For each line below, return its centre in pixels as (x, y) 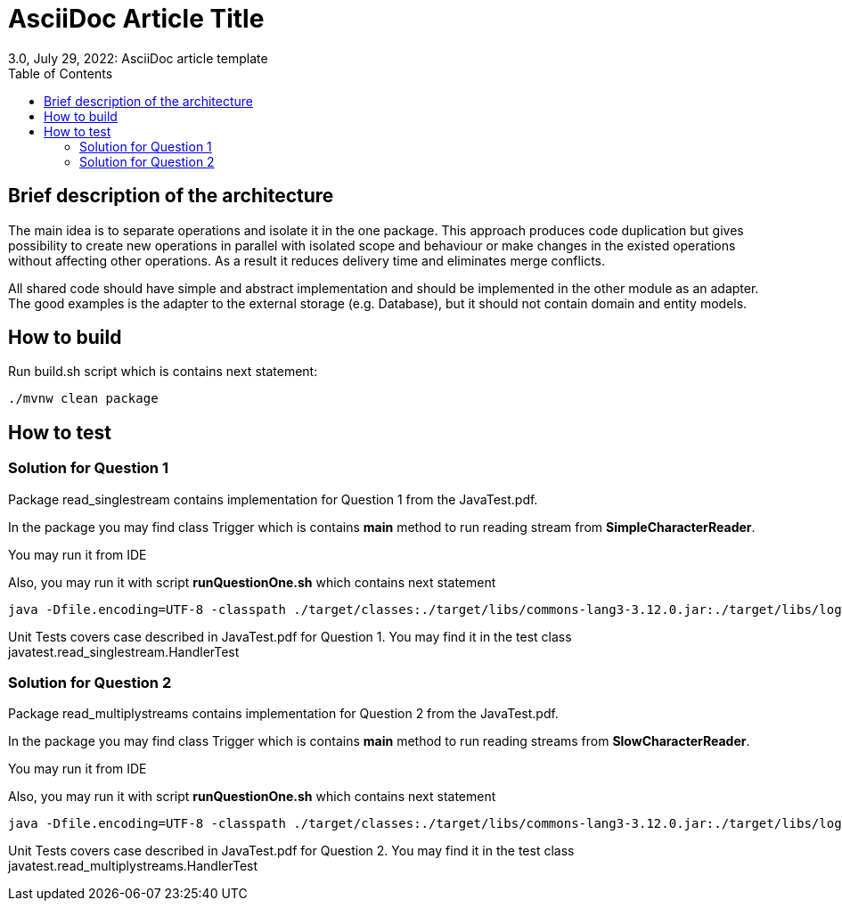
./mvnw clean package (83, 399)
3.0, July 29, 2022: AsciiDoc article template (138, 58)
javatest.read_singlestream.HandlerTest (124, 651)
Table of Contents (61, 73)
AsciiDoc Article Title (136, 19)
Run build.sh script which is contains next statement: (163, 372)
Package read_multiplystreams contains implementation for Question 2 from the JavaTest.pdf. (283, 714)
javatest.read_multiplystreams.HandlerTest (133, 866)
